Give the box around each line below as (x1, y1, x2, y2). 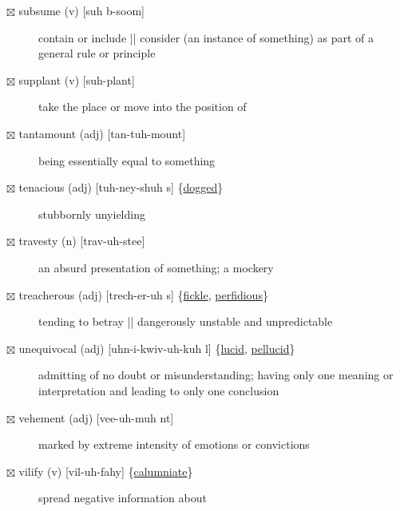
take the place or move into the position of (38, 98, 247, 115)
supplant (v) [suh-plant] (18, 71, 135, 88)
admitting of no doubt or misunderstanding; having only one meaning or (38, 366, 394, 383)
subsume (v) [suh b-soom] (18, 2, 145, 18)
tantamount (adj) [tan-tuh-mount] (18, 125, 186, 141)
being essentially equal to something (38, 152, 216, 168)
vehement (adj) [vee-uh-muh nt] (18, 409, 174, 426)
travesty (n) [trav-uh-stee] (18, 232, 145, 249)
